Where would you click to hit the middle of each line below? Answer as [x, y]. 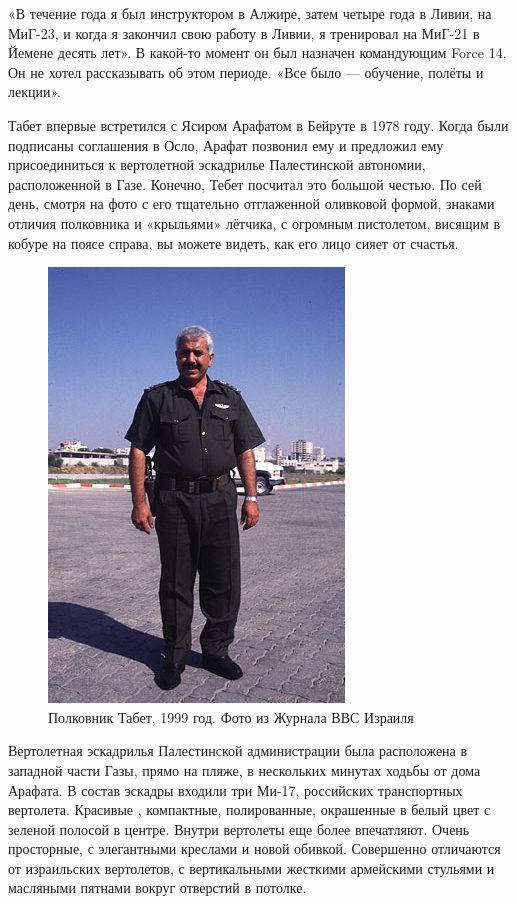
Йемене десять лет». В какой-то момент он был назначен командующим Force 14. [257, 52]
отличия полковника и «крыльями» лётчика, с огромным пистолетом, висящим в [254, 222]
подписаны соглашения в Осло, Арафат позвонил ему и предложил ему [226, 144]
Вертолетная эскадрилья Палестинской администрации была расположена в [238, 750]
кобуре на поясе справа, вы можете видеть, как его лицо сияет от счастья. [233, 242]
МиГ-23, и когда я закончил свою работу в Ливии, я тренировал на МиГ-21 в [244, 32]
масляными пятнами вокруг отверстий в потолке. [157, 887]
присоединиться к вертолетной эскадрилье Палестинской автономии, [217, 164]
